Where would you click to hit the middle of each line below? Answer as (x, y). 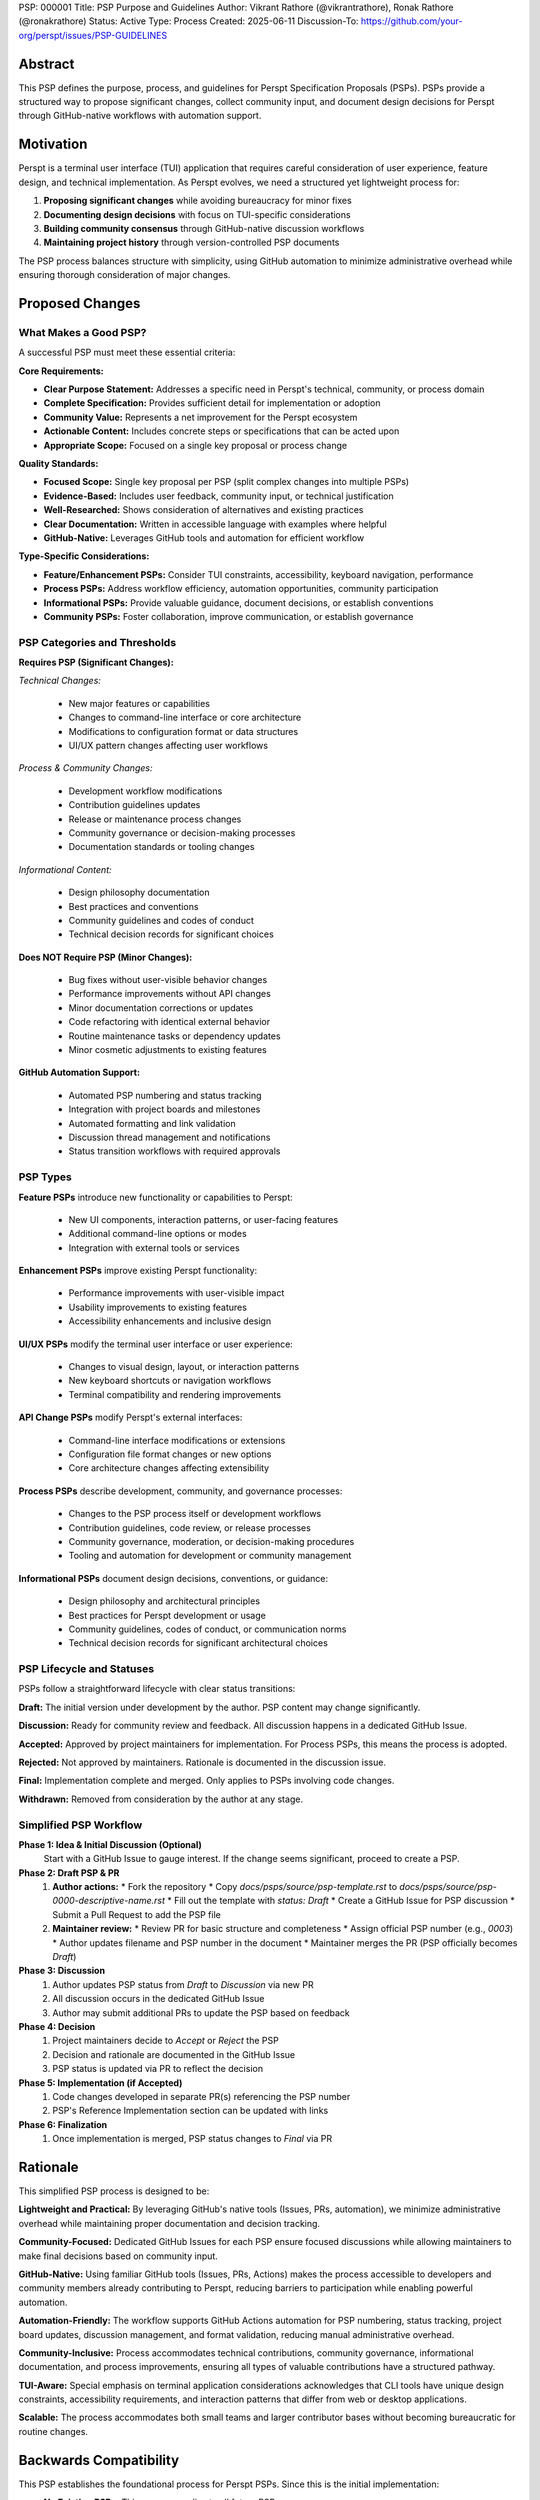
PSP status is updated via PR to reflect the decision (158, 2069)
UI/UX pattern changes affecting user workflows (168, 745)
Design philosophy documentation (139, 892)
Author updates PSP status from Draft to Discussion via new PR (183, 1984)
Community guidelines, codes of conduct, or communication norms (207, 1629)
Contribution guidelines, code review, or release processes (190, 1527)
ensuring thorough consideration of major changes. (124, 275)
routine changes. (53, 2431)
